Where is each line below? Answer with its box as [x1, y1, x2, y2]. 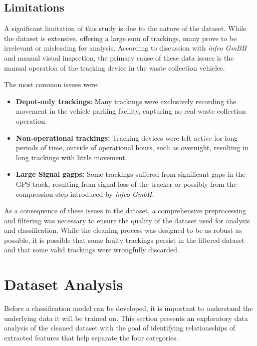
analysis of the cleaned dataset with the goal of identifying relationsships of [4, 322, 235, 333]
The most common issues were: [4, 79, 99, 90]
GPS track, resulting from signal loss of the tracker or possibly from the [16, 178, 237, 189]
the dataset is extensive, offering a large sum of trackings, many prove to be [4, 33, 237, 43]
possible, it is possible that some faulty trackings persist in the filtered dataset [4, 234, 244, 245]
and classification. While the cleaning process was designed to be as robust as [4, 225, 242, 235]
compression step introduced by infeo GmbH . [16, 188, 154, 199]
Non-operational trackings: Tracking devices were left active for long [16, 132, 238, 143]
